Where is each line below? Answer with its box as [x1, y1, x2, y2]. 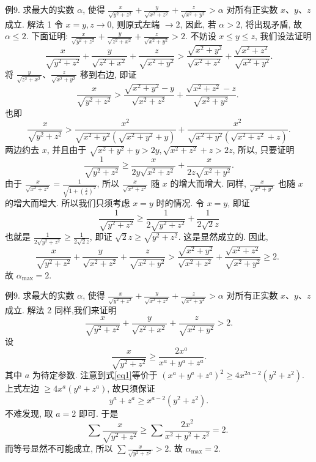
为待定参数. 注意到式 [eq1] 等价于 [32, 368, 158, 381]
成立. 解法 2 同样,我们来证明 [5, 304, 117, 316]
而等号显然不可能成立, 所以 [5, 442, 113, 455]
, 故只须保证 [107, 382, 155, 395]
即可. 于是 [78, 406, 119, 419]
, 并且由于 [46, 143, 87, 156]
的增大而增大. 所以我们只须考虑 [5, 196, 130, 209]
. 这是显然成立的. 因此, [178, 230, 268, 243]
